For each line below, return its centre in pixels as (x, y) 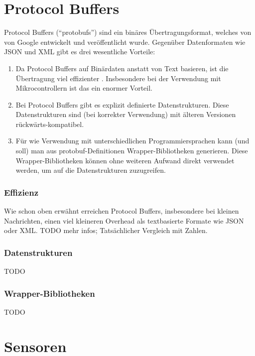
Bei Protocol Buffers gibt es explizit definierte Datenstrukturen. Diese (122, 104)
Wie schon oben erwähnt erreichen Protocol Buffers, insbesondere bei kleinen (122, 211)
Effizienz (21, 192)
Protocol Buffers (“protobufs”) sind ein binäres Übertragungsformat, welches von (128, 32)
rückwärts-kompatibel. (50, 124)
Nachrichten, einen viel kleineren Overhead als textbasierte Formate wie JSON (124, 220)
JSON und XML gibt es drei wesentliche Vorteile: (80, 52)
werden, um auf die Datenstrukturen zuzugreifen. (91, 170)
